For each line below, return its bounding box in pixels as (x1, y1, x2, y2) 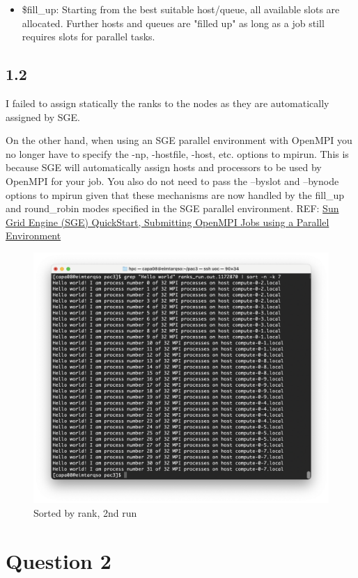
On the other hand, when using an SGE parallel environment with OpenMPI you (6, 133, 352, 147)
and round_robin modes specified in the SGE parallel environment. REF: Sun (6, 201, 339, 216)
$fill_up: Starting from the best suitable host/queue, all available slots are (22, 2, 340, 16)
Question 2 (6, 546, 111, 575)
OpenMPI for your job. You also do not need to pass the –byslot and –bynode (6, 173, 339, 188)
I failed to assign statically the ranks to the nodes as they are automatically (6, 95, 329, 110)
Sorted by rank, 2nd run (33, 505, 137, 520)
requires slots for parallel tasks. (22, 29, 155, 44)
